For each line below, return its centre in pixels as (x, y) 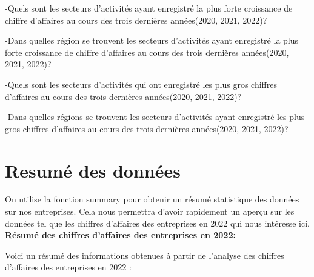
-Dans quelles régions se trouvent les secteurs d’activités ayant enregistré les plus (155, 117)
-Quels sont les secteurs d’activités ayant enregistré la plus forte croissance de (149, 8)
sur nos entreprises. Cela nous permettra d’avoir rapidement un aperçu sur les (150, 211)
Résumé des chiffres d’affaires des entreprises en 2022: (120, 235)
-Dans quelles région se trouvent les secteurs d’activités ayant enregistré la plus (152, 40)
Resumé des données (93, 170)
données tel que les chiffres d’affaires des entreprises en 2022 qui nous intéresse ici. (157, 223)
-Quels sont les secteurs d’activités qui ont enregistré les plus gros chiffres (141, 84)
